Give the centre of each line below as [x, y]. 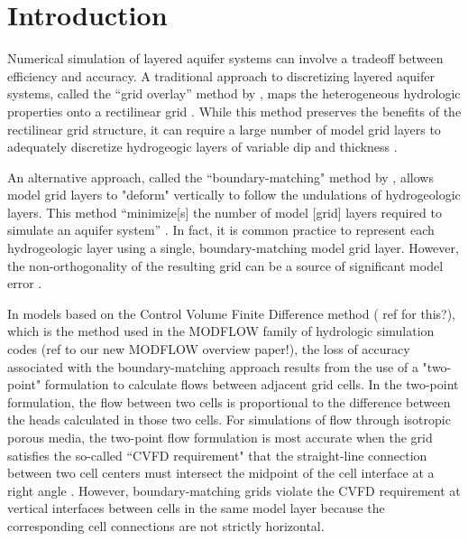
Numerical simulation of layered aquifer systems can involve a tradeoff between [225, 58]
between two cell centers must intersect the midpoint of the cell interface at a [221, 473]
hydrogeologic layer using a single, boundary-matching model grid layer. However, [233, 248]
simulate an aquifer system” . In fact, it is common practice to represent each [221, 230]
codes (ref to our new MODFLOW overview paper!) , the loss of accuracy [209, 349]
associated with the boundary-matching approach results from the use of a [213, 366]
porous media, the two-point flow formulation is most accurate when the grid [220, 437]
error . [25, 283]
